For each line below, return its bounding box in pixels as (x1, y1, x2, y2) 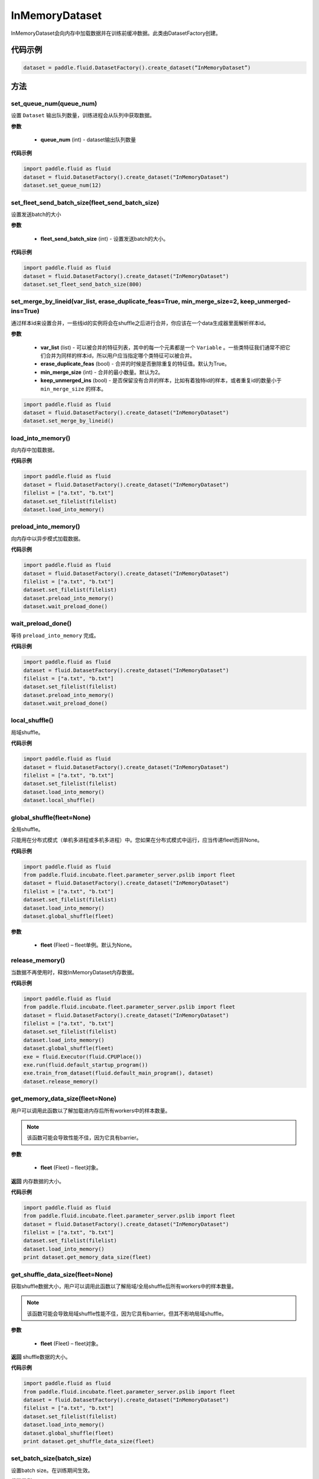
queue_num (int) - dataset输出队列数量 (40, 136, 136, 143)
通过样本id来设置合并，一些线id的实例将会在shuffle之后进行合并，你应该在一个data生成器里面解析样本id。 (11, 319, 269, 327)
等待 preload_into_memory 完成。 (11, 632, 100, 639)
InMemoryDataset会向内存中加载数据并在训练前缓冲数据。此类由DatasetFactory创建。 (11, 30, 222, 37)
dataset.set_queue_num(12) (23, 182, 102, 189)
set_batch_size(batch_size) (11, 1454, 92, 1462)
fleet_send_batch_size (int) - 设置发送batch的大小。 (40, 235, 169, 242)
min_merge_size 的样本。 (40, 385, 106, 392)
